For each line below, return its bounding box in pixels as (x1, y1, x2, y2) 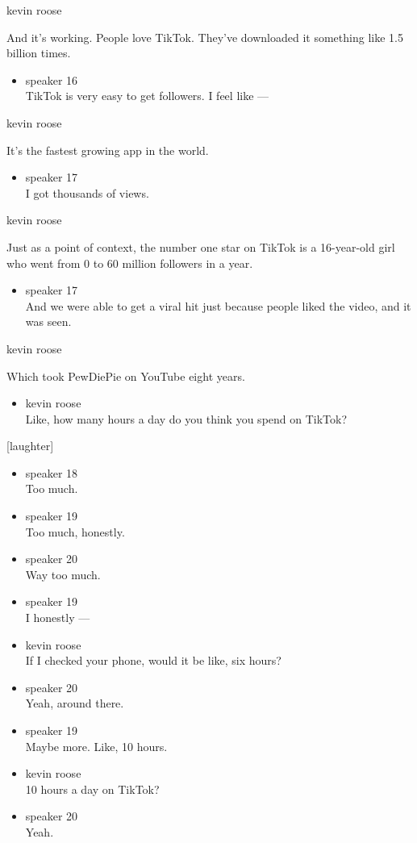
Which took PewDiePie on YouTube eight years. (6, 367, 245, 384)
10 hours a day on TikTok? (25, 780, 160, 797)
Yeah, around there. (25, 695, 124, 712)
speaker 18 (25, 464, 78, 481)
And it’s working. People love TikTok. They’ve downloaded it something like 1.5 (6, 28, 403, 45)
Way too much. (25, 565, 101, 582)
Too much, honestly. (25, 523, 125, 540)
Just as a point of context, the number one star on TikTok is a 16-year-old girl (6, 238, 395, 255)
